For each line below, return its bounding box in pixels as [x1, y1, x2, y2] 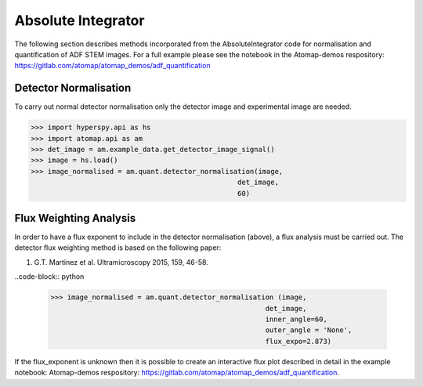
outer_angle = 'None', [265, 326, 352, 335]
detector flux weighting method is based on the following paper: [14, 243, 222, 252]
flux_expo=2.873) [265, 337, 332, 345]
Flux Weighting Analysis [14, 212, 136, 225]
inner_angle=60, [265, 315, 328, 324]
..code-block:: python [14, 272, 85, 281]
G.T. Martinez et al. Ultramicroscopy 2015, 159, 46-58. [34, 257, 209, 266]
